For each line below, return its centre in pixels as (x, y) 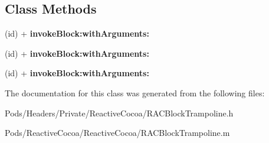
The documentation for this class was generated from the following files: (135, 92)
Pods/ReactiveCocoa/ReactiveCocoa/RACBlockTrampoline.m (117, 133)
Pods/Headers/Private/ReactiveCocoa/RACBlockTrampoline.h (119, 113)
